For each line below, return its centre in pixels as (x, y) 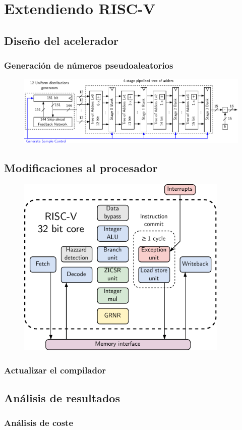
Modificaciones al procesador (81, 168)
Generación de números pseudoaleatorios (89, 65)
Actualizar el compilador (55, 370)
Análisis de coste (39, 423)
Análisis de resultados (62, 398)
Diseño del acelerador (62, 40)
